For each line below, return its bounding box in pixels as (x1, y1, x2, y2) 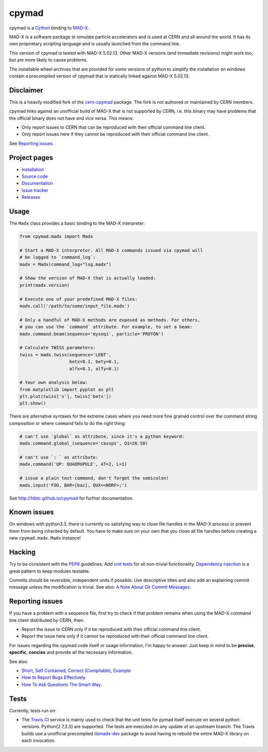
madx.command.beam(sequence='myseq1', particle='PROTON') (19, 331, 164, 336)
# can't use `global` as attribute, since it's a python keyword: (19, 433, 185, 439)
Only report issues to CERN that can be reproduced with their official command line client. (21, 124, 206, 130)
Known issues (9, 508, 54, 516)
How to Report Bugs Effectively (21, 674, 86, 680)
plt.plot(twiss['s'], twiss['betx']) (19, 394, 112, 400)
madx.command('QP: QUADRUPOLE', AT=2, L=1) (19, 461, 128, 467)
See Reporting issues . (9, 140, 54, 146)
